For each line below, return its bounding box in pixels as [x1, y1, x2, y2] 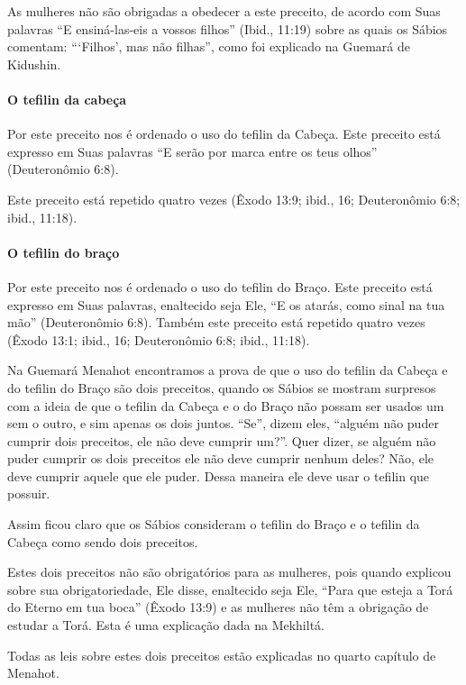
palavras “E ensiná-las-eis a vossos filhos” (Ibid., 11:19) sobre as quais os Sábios [7, 19, 448, 38]
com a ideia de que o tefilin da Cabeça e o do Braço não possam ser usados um [7, 396, 444, 415]
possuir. [7, 484, 50, 503]
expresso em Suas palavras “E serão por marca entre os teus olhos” [7, 142, 378, 160]
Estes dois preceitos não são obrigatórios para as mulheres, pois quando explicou [7, 562, 452, 581]
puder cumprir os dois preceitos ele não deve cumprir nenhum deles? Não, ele [7, 449, 434, 468]
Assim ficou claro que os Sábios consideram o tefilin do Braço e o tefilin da [7, 515, 420, 534]
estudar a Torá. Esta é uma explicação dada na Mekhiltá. [7, 616, 324, 635]
